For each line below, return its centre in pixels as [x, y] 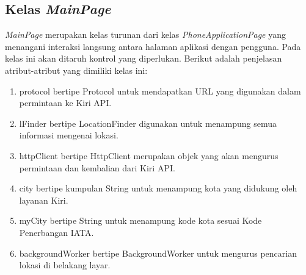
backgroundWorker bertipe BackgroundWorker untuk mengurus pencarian [158, 253]
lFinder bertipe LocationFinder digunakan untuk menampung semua [148, 123]
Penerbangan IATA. [56, 232]
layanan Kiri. [44, 200]
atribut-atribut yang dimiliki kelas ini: [76, 70]
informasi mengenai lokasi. [69, 135]
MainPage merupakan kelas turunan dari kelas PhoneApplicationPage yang [145, 34]
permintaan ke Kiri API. [65, 103]
